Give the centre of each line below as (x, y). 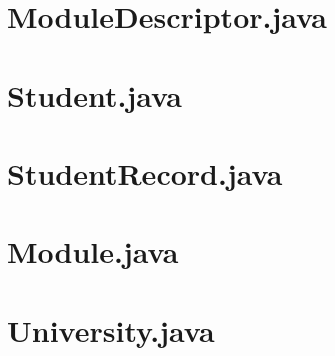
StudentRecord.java (145, 172)
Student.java (94, 94)
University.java (111, 329)
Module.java (93, 251)
